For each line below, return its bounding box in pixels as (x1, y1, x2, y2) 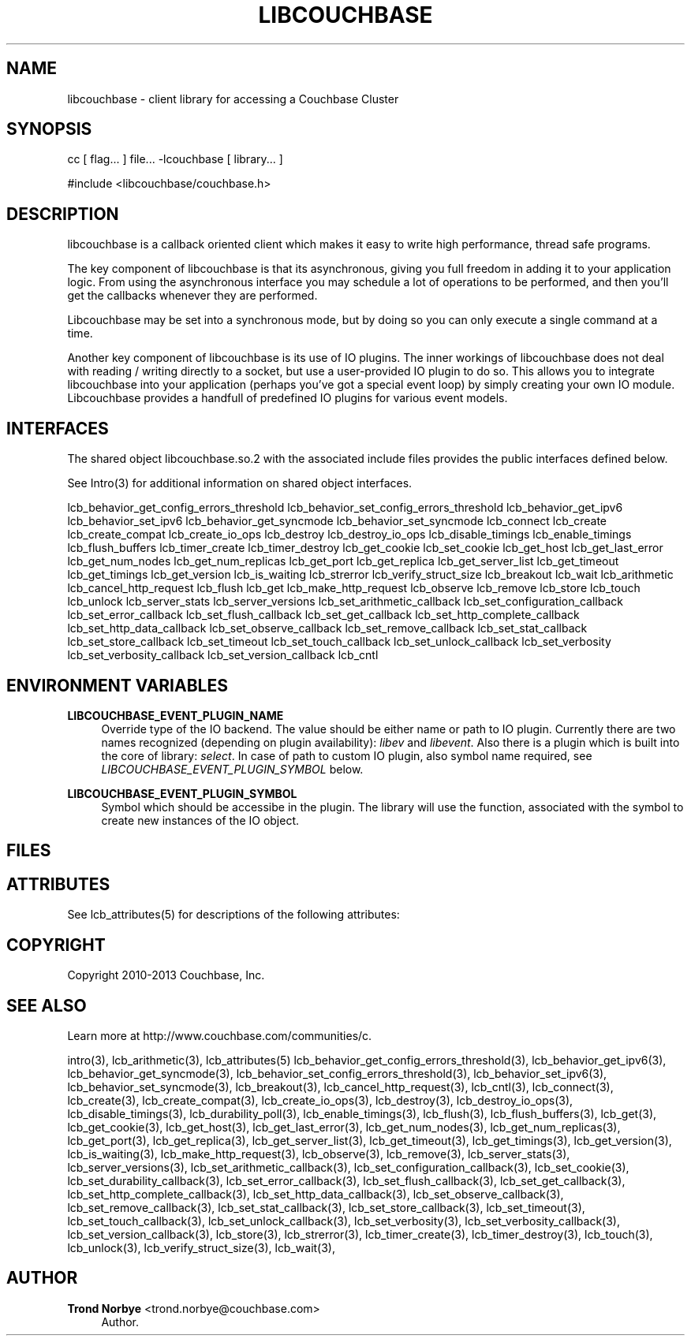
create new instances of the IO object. (101, 813, 300, 827)
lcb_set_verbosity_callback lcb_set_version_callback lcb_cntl (67, 648, 379, 662)
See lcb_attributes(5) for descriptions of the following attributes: (67, 908, 400, 922)
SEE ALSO (6, 995, 87, 1016)
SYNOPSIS (6, 119, 92, 140)
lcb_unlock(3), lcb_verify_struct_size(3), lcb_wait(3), (67, 1240, 336, 1254)
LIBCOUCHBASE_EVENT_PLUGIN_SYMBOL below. (101, 762, 364, 776)
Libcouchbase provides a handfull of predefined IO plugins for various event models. (67, 391, 508, 405)
